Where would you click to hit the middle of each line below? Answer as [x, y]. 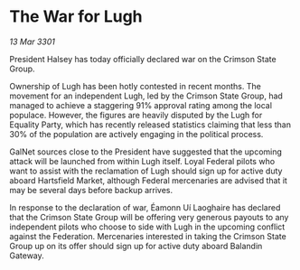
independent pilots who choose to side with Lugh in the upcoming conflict [147, 227]
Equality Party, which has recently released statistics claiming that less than [150, 125]
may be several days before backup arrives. [91, 190]
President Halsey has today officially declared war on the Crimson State [143, 59]
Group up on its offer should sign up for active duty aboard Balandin [136, 246]
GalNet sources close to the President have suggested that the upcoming [146, 152]
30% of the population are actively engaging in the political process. [136, 134]
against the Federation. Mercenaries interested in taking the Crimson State [148, 236]
